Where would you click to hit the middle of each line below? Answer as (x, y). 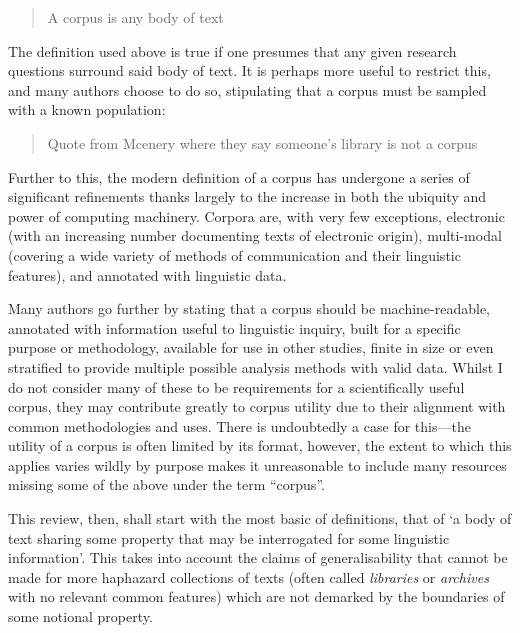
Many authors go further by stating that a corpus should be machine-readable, (249, 308)
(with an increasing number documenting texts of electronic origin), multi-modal (255, 235)
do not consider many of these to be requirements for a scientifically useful (236, 386)
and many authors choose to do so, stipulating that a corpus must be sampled (247, 89)
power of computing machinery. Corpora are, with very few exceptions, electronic (256, 215)
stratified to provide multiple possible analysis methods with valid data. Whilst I (255, 366)
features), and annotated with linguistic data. (147, 274)
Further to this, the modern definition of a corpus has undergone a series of (239, 176)
